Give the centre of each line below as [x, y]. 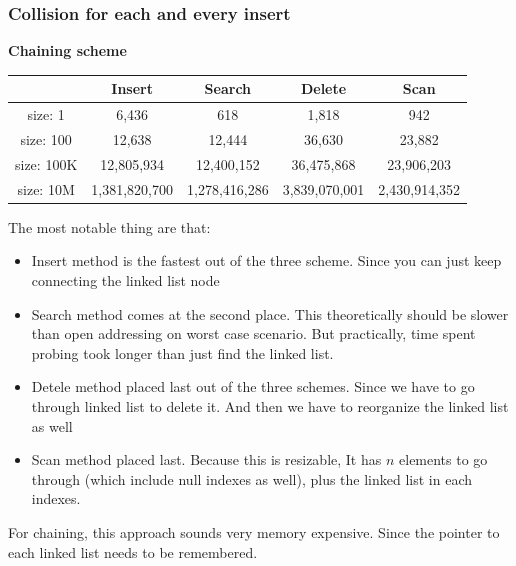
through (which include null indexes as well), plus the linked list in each [251, 478]
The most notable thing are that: [109, 226]
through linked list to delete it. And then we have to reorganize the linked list [270, 405]
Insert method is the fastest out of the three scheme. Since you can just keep [266, 260]
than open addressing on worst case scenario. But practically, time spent [253, 333]
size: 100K [46, 163]
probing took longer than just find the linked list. [182, 352]
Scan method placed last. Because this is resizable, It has [206, 459]
